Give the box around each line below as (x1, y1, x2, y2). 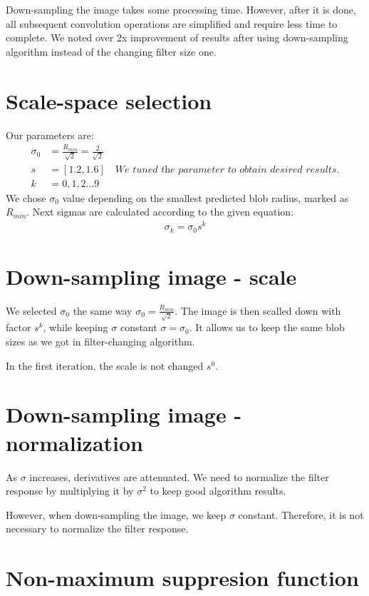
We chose (6, 190, 46, 205)
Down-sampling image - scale (6, 261, 297, 291)
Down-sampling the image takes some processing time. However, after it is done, (6, 2, 356, 16)
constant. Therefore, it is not (238, 507, 364, 522)
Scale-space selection (6, 86, 212, 115)
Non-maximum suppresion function (6, 563, 359, 592)
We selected (6, 303, 57, 318)
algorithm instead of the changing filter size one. (6, 44, 217, 59)
